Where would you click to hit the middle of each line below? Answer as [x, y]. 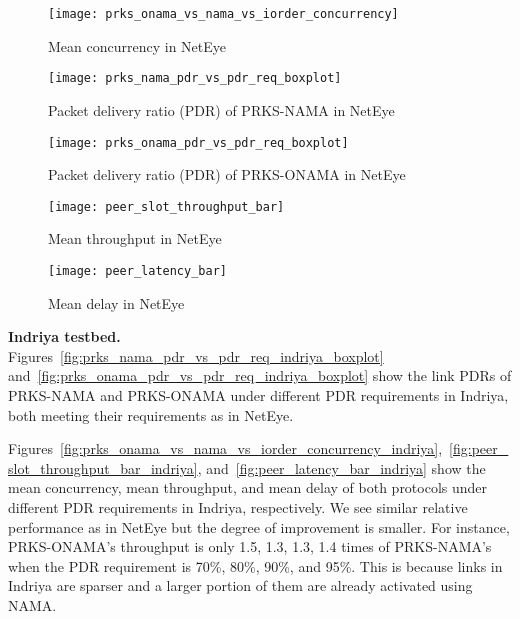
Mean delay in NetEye [116, 302]
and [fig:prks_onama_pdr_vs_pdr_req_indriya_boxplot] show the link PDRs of [260, 375]
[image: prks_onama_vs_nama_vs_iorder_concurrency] [223, 14]
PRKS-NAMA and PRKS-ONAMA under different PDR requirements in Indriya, [258, 395]
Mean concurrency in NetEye [137, 45]
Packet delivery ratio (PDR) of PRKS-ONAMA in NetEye [227, 174]
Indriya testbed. [64, 336]
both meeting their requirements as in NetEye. [151, 414]
